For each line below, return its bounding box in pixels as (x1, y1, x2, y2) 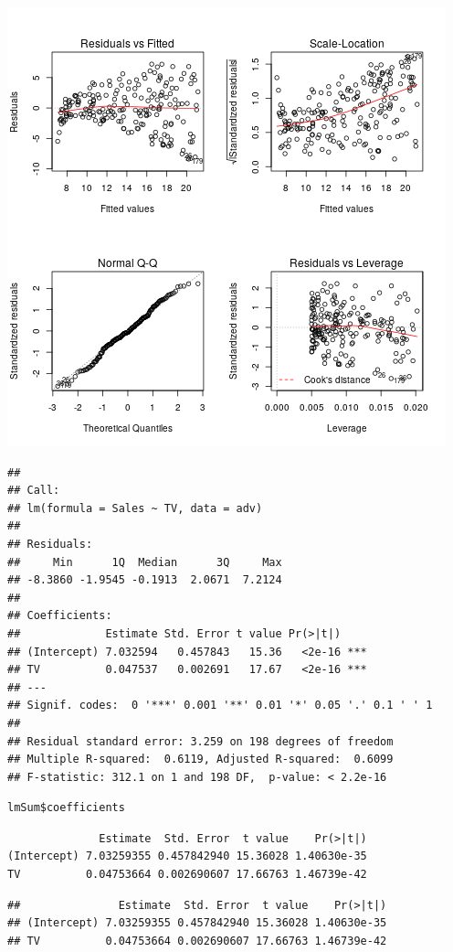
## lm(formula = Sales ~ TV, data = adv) (7, 501, 263, 515)
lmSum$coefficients (7, 801, 125, 815)
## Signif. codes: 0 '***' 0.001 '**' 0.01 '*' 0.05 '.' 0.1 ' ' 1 (7, 699, 433, 712)
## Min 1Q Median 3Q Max (7, 555, 282, 569)
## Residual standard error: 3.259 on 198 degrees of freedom (7, 734, 394, 748)
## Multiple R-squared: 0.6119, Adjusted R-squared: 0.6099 (7, 753, 394, 766)
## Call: (7, 484, 60, 497)
